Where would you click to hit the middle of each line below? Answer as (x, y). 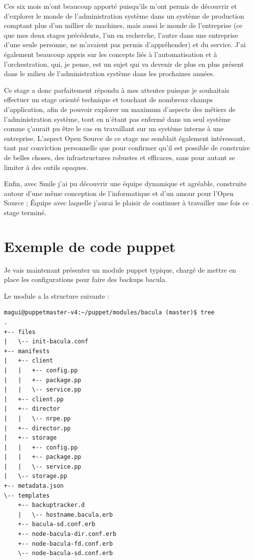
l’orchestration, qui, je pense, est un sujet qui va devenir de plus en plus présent (124, 64)
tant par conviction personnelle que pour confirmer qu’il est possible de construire (127, 148)
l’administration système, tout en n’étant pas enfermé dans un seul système (117, 119)
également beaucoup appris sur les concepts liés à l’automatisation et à (111, 54)
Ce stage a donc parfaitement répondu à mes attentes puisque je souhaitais (117, 90)
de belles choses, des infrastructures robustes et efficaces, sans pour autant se (120, 157)
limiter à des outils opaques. (46, 167)
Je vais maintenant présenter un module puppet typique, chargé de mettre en (120, 269)
